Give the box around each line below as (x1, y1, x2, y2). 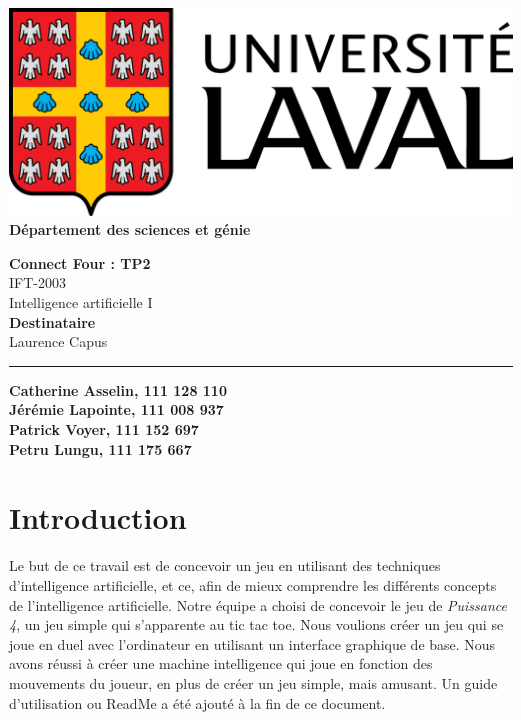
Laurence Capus (9, 331, 108, 352)
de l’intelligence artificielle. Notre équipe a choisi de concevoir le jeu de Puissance (9, 594, 507, 615)
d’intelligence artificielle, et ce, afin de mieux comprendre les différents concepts (9, 574, 497, 595)
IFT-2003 (9, 272, 66, 293)
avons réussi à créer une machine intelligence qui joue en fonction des (9, 653, 433, 674)
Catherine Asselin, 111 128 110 (9, 379, 227, 400)
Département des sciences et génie (9, 219, 251, 240)
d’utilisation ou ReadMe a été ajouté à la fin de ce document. (9, 692, 386, 713)
